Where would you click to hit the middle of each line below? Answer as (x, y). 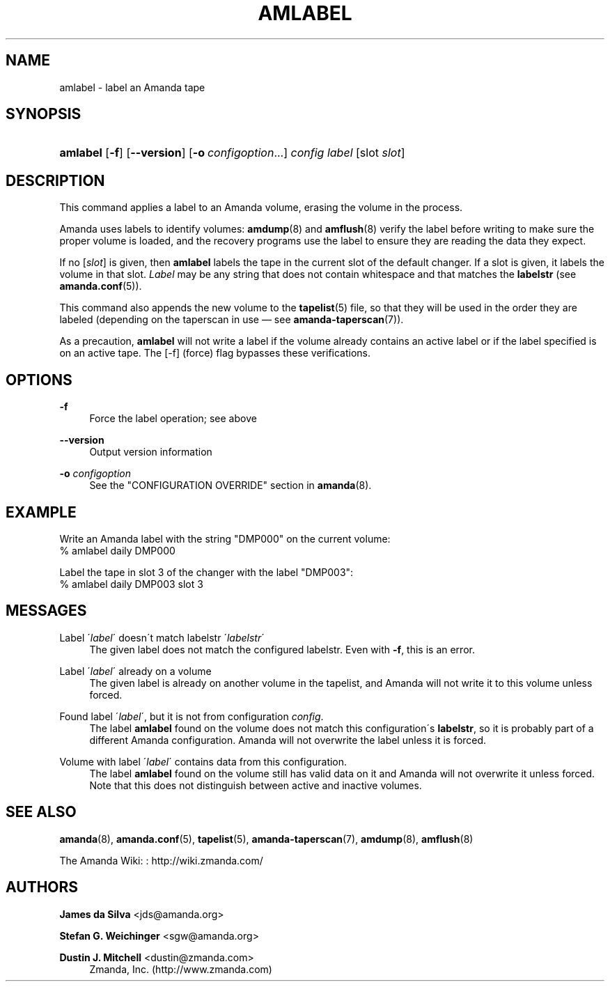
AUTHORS (42, 887)
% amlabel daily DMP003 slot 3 (131, 584)
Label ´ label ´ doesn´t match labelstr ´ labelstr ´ (162, 637)
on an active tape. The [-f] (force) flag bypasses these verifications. (215, 353)
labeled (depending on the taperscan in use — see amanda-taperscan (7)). (232, 320)
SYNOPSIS (44, 114)
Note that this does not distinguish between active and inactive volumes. (256, 785)
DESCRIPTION (55, 180)
